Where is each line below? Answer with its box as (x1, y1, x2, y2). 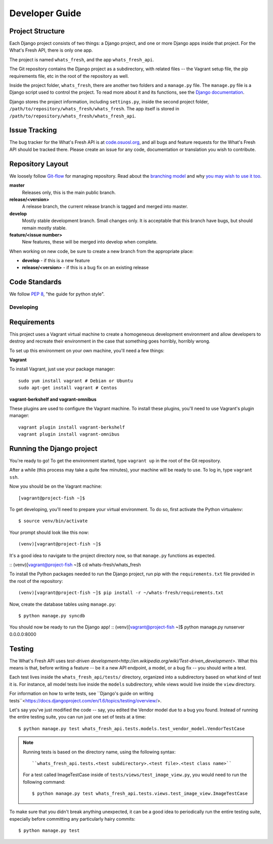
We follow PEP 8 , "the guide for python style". (9, 291, 105, 297)
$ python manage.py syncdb (18, 613, 85, 618)
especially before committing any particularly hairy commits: (9, 816, 135, 822)
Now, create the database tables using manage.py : (9, 601, 116, 607)
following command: (23, 779, 66, 785)
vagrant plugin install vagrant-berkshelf (18, 424, 125, 430)
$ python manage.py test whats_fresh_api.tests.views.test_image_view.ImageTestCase (32, 791, 248, 796)
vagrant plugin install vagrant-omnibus (18, 432, 120, 437)
